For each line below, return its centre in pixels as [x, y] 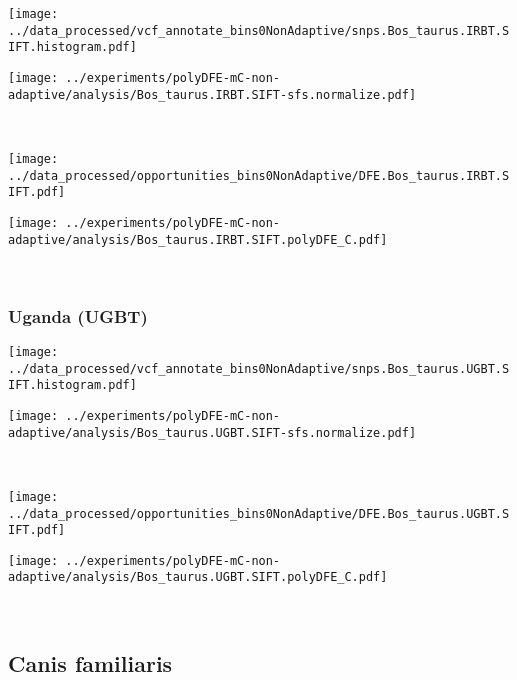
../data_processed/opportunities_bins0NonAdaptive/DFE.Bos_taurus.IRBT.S [259, 175]
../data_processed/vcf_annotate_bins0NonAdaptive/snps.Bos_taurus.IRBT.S [259, 30]
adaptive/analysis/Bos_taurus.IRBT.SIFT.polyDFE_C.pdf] [198, 239]
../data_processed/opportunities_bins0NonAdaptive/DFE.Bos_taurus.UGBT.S [259, 513]
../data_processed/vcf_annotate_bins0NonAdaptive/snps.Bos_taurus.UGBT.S [259, 368]
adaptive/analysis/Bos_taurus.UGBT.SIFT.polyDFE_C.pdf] [198, 577]
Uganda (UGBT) [78, 315]
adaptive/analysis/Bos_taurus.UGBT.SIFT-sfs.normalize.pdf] [212, 432]
